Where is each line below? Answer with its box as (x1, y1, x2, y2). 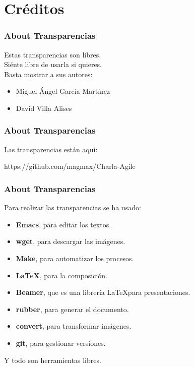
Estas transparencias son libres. (4, 49, 101, 59)
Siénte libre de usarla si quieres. (4, 59, 102, 70)
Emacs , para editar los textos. (16, 219, 111, 229)
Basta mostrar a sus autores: (4, 69, 93, 79)
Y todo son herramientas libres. (4, 354, 101, 365)
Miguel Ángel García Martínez (16, 86, 110, 96)
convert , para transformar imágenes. (16, 321, 132, 331)
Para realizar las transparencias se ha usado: (4, 202, 141, 213)
